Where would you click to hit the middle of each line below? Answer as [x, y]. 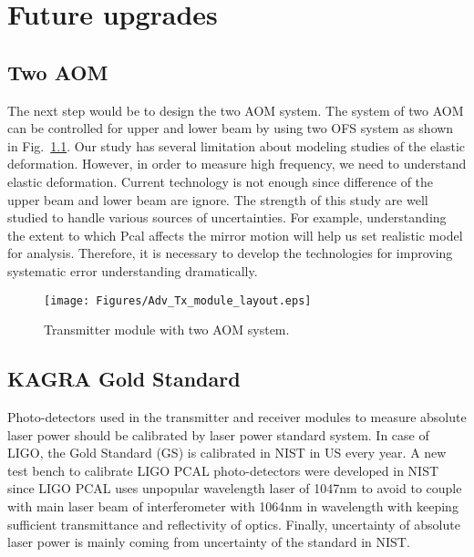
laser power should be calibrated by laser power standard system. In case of [218, 434]
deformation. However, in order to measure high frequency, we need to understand [237, 164]
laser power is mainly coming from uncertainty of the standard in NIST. [209, 542]
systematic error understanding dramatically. [133, 270]
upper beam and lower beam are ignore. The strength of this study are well [218, 199]
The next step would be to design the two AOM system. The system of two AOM [236, 110]
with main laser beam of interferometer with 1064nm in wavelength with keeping [233, 505]
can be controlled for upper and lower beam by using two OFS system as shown [231, 128]
